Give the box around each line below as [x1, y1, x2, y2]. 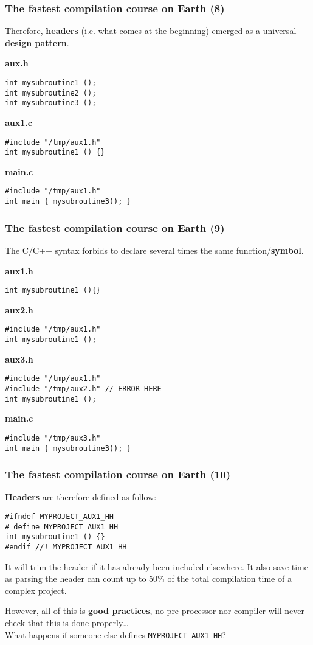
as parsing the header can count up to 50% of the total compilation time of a [5, 572, 292, 585]
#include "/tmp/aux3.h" [5, 433, 101, 442]
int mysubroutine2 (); [5, 88, 97, 97]
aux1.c [5, 116, 32, 128]
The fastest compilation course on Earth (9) [5, 220, 225, 235]
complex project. [5, 584, 67, 596]
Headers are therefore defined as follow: [5, 490, 157, 503]
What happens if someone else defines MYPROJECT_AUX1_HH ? [5, 628, 226, 641]
